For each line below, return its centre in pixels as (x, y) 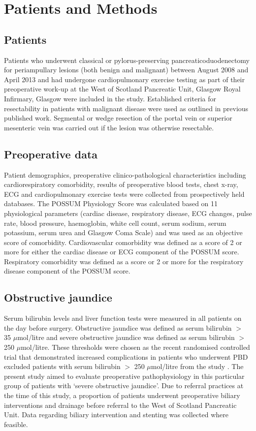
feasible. (16, 424)
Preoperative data (51, 154)
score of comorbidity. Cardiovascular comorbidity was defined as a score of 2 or (123, 242)
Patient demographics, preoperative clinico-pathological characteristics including (125, 174)
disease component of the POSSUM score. (67, 271)
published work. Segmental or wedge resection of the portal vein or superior (118, 118)
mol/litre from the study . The (197, 366)
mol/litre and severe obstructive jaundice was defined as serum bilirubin (126, 337)
